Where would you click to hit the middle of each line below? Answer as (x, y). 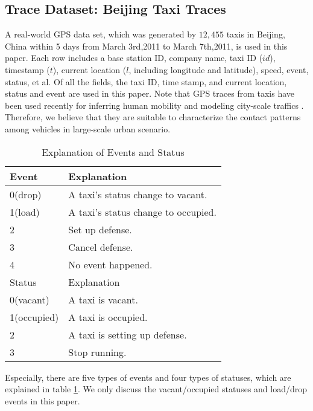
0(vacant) (30, 299)
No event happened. (110, 264)
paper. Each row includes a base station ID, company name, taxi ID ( (134, 58)
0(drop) (26, 194)
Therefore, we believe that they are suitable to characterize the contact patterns (153, 117)
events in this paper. (43, 400)
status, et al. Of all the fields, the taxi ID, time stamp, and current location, (146, 81)
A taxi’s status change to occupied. (142, 212)
